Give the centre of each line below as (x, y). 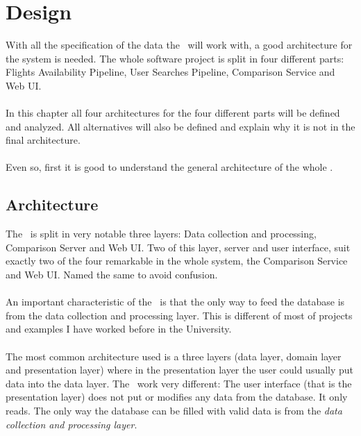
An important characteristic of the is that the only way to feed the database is (175, 302)
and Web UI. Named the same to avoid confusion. (112, 275)
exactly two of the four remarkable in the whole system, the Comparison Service (177, 261)
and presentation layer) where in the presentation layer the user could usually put (180, 370)
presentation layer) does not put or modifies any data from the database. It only (177, 397)
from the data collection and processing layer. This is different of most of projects (179, 315)
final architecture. (43, 140)
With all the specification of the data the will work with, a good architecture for (179, 45)
